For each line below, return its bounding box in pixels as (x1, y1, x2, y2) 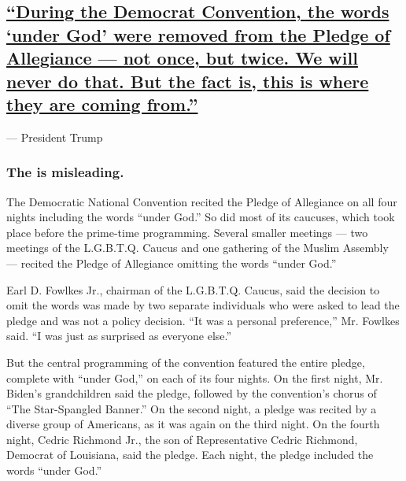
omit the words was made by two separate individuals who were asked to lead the (6, 297, 400, 313)
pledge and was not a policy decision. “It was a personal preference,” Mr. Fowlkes (6, 312, 400, 328)
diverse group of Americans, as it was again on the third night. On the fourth (6, 416, 380, 432)
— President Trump (6, 128, 103, 145)
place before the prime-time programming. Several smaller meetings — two (6, 224, 368, 240)
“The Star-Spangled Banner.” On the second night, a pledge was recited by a (6, 400, 377, 416)
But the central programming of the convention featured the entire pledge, (6, 353, 365, 370)
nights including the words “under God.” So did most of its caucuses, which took (6, 209, 395, 225)
